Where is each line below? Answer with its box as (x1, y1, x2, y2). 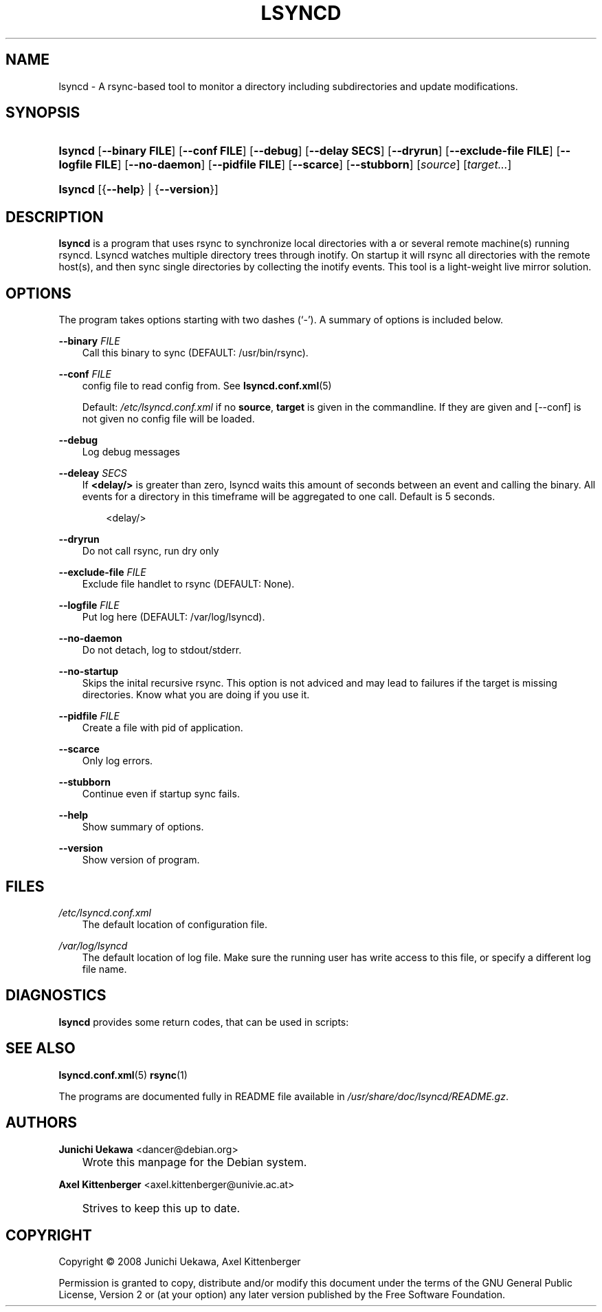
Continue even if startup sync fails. (82, 788, 240, 800)
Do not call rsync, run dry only (82, 545, 219, 557)
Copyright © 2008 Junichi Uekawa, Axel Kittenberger (58, 1256, 301, 1268)
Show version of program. (82, 854, 200, 866)
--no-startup (58, 665, 119, 678)
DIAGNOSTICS (5, 987, 107, 1004)
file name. (82, 963, 127, 975)
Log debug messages (82, 446, 180, 458)
